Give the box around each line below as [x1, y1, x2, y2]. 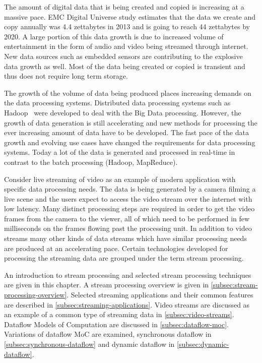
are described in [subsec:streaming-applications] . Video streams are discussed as [4, 299, 250, 310]
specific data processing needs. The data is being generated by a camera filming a [4, 184, 256, 194]
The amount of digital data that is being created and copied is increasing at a [4, 2, 244, 12]
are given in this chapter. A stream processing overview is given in [4, 279, 209, 290]
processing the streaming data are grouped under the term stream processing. [4, 253, 244, 263]
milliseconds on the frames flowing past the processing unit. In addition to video [4, 223, 252, 233]
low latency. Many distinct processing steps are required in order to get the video [4, 203, 255, 214]
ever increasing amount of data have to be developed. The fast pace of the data [4, 127, 249, 138]
